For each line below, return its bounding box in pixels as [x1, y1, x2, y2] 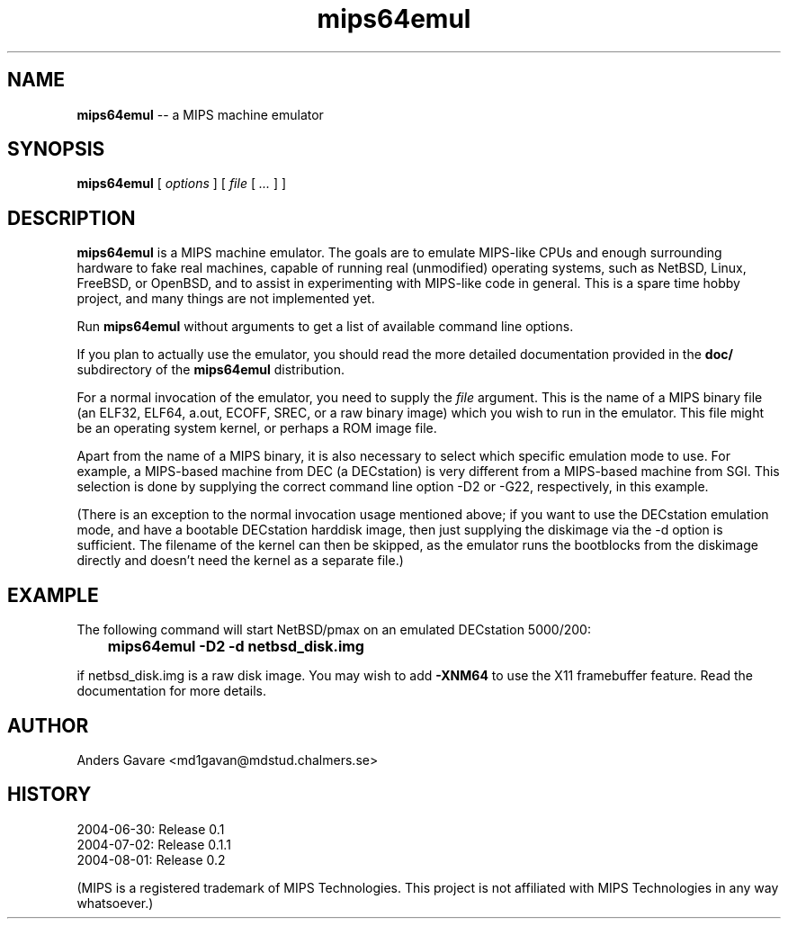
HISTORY [7, 783, 92, 806]
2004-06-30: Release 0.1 [76, 821, 225, 837]
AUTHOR [7, 714, 89, 737]
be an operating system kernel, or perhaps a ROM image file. [76, 420, 437, 436]
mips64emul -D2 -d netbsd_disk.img [107, 637, 364, 656]
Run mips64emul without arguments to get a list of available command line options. [76, 319, 574, 335]
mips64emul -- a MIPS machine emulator [76, 106, 324, 122]
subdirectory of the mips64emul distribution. [76, 362, 345, 378]
